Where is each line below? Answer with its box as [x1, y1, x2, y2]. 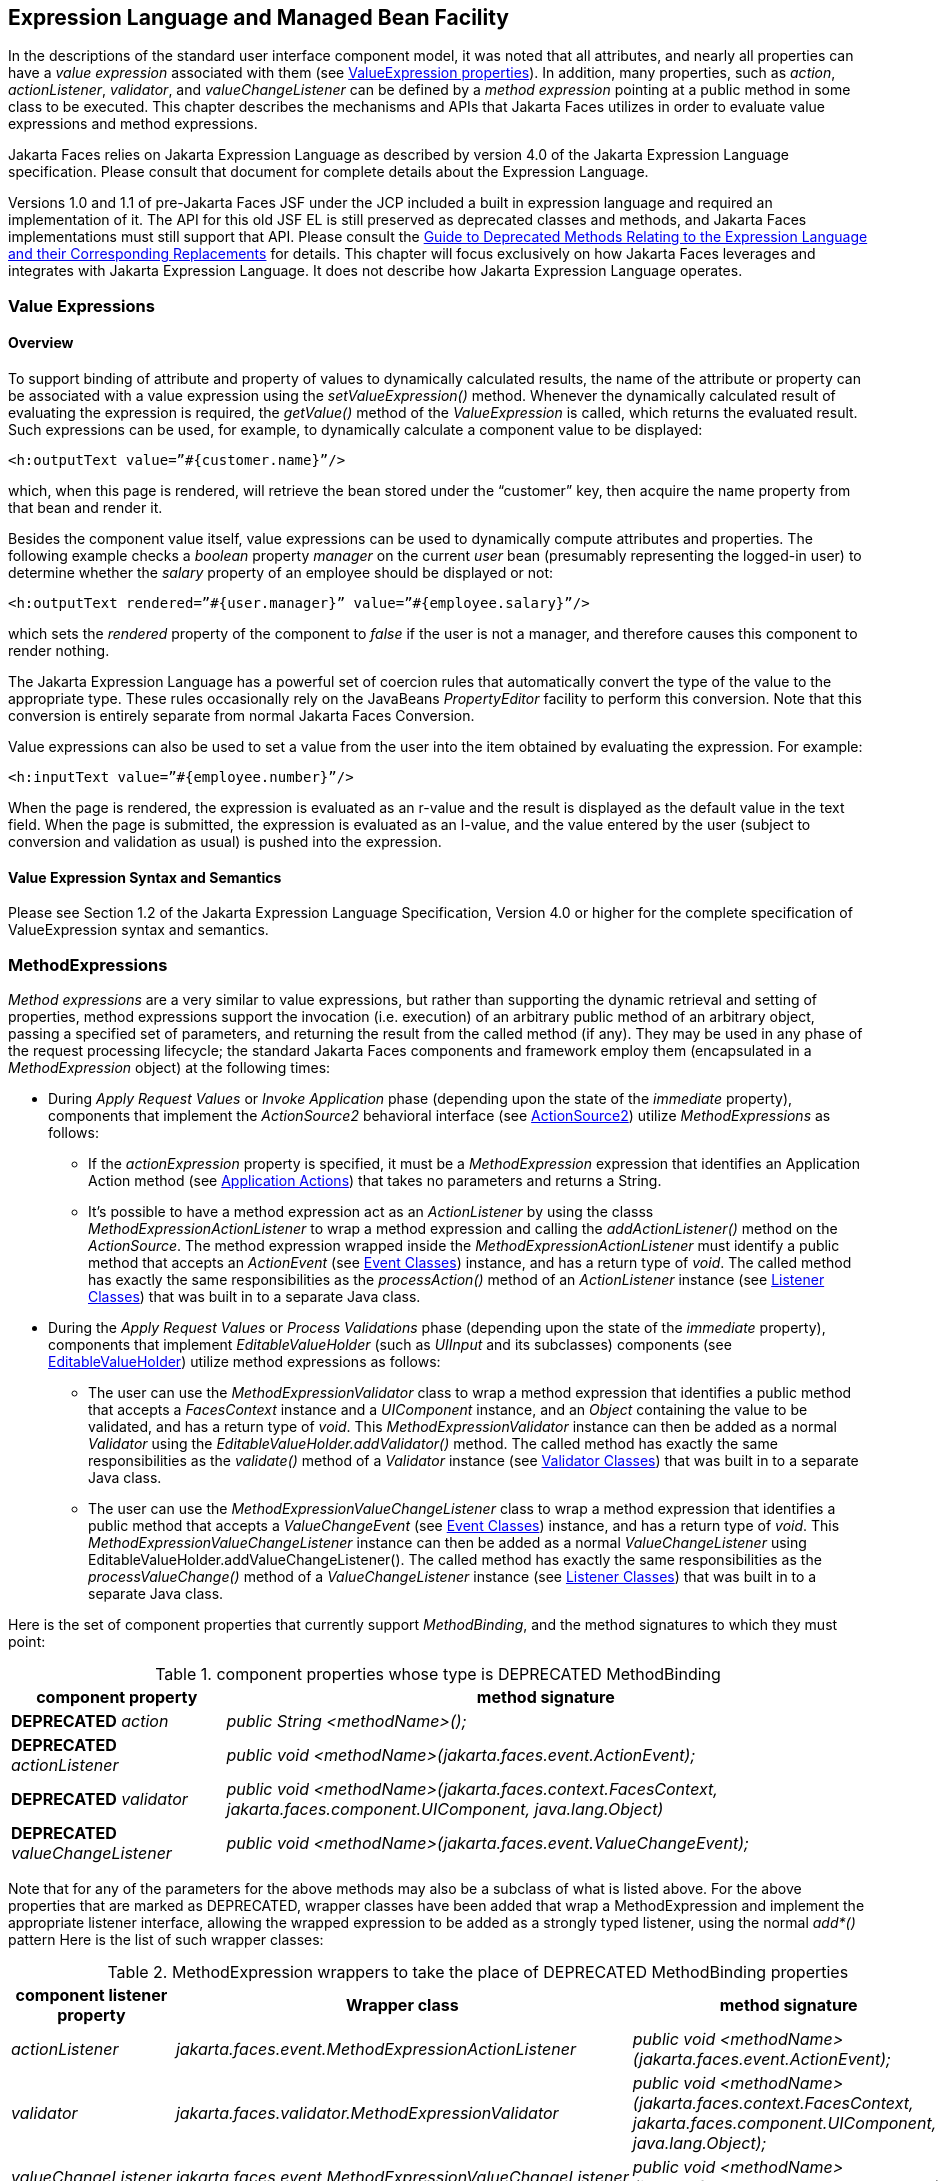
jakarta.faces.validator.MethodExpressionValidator [175, 2102, 559, 2123]
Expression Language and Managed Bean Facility [8, 5, 510, 30]
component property [36, 1686, 198, 1707]
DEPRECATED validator [11, 1788, 188, 1809]
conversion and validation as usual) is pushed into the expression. [8, 833, 442, 851]
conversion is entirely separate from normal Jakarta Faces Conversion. [8, 707, 475, 725]
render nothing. [8, 642, 110, 660]
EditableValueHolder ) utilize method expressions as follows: [48, 1352, 441, 1370]
